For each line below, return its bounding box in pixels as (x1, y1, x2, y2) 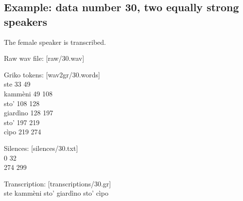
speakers (4, 14, 48, 29)
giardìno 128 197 (4, 108, 53, 118)
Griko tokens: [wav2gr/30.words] (4, 69, 100, 79)
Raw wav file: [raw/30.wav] (4, 53, 85, 63)
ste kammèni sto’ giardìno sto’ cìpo (4, 188, 108, 198)
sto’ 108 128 (4, 98, 40, 108)
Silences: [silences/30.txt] (4, 143, 78, 153)
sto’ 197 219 (4, 117, 40, 127)
